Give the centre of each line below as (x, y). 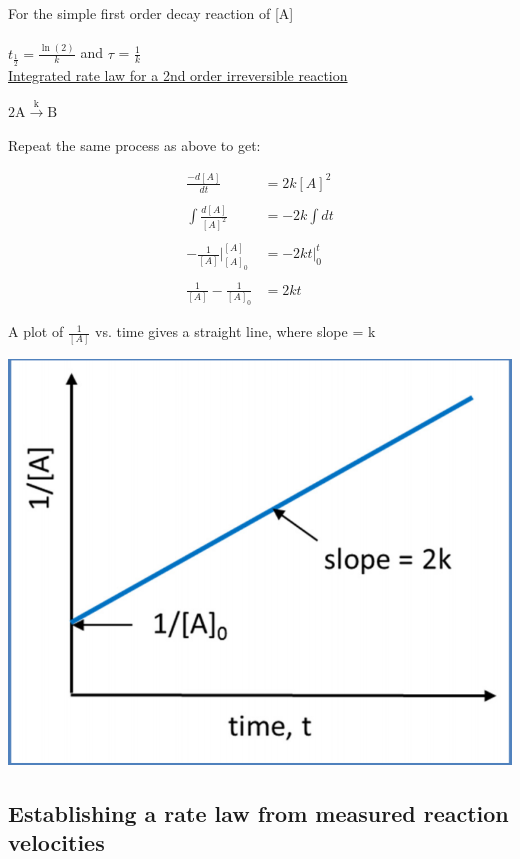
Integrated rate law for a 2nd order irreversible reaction (178, 74)
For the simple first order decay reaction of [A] (151, 13)
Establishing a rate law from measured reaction (258, 812)
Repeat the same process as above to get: (134, 144)
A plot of (36, 331)
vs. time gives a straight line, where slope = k (235, 331)
